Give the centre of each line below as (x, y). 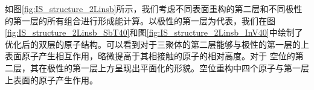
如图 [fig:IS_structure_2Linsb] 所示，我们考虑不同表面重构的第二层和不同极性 (154, 8)
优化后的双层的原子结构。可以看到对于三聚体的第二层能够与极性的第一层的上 (157, 44)
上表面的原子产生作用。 (51, 79)
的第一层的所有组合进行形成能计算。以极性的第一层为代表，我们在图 (140, 20)
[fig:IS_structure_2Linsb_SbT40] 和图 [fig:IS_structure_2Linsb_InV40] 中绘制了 (154, 32)
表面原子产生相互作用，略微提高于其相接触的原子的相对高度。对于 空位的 (150, 56)
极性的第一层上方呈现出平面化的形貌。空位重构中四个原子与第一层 (178, 67)
